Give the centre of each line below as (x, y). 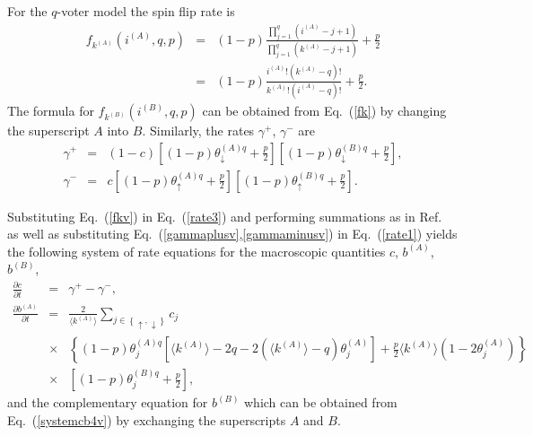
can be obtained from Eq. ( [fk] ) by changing (324, 110)
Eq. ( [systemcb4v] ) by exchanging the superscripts (147, 419)
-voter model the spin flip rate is (146, 11)
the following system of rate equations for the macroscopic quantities (197, 251)
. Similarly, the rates (198, 130)
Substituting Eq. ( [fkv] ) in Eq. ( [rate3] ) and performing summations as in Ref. (225, 216)
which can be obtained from (321, 402)
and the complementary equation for (108, 402)
